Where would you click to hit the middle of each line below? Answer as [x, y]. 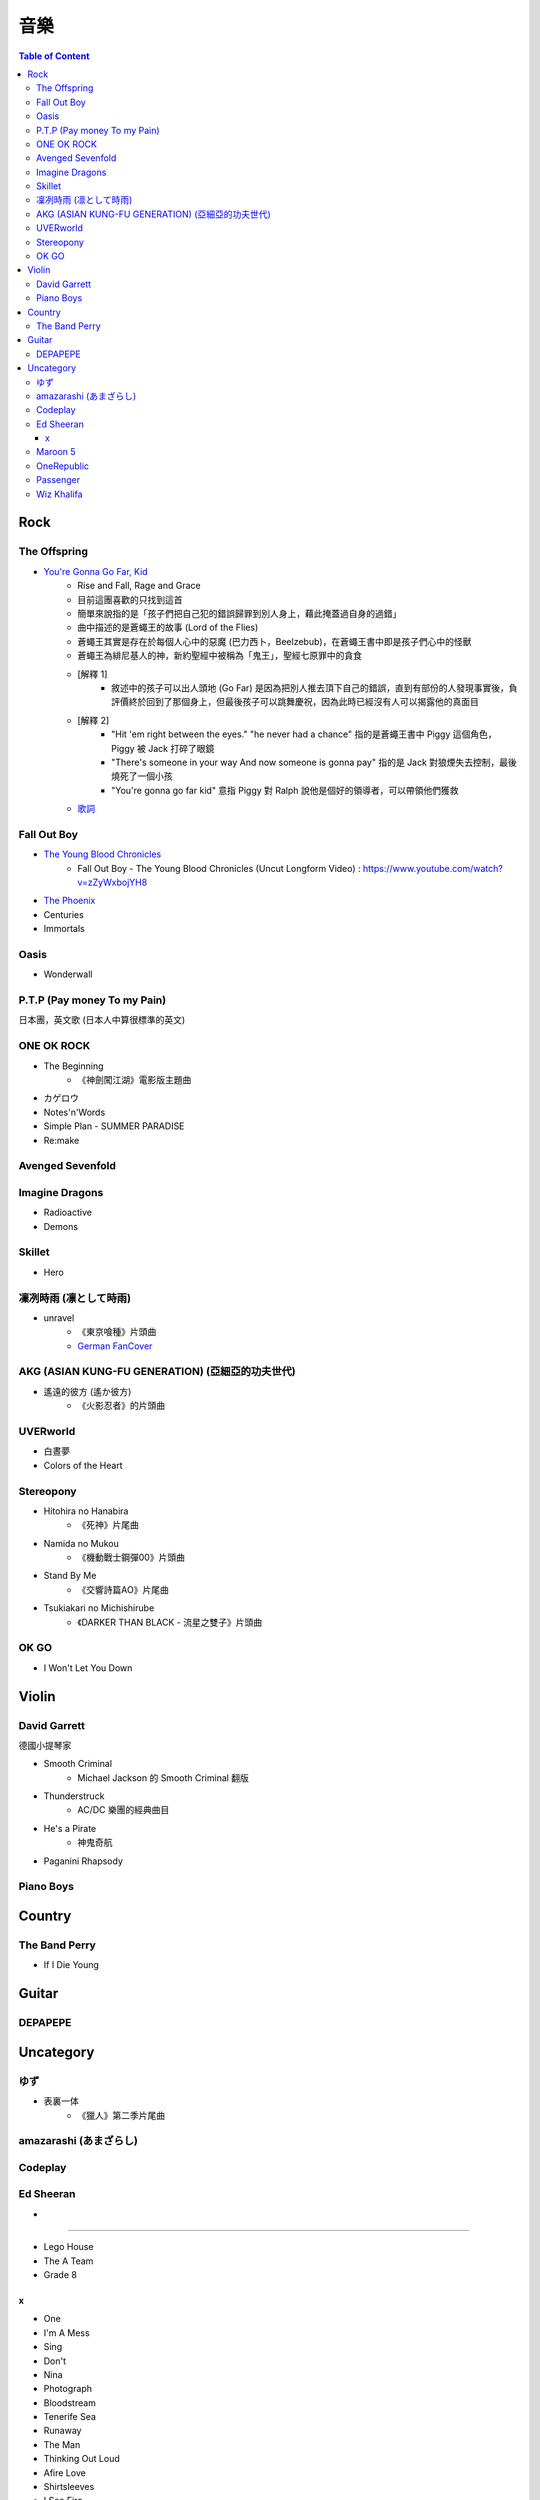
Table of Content [54, 56]
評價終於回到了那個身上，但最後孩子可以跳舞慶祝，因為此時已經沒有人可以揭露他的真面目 [295, 702]
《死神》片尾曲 [108, 1525]
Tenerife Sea [70, 2417]
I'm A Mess [66, 2332]
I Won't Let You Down [88, 1667]
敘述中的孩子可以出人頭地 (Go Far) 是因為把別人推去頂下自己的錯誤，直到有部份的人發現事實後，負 [314, 687]
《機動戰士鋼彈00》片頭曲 [131, 1557]
